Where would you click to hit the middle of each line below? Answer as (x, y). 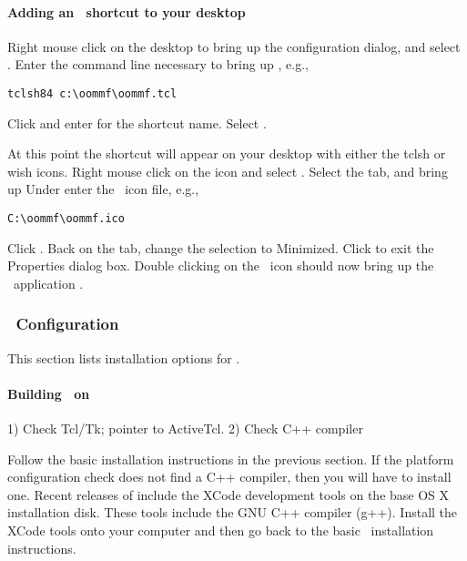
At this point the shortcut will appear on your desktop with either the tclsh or (227, 153)
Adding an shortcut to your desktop (127, 11)
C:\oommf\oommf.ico (66, 219)
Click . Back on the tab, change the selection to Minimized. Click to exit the (221, 247)
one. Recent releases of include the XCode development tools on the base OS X (228, 494)
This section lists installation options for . (124, 357)
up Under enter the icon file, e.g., (103, 189)
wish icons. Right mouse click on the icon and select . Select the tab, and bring (228, 171)
